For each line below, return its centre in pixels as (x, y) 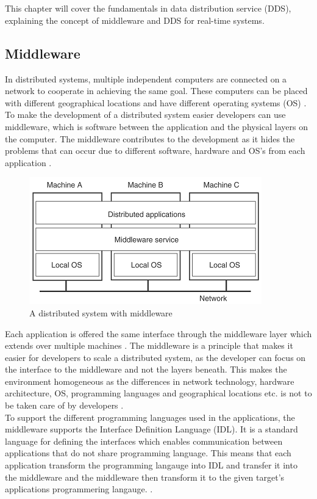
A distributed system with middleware (101, 312)
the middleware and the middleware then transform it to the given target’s (145, 477)
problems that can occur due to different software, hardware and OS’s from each (155, 151)
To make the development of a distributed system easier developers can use (145, 115)
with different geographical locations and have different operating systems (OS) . (156, 102)
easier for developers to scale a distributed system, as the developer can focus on (155, 357)
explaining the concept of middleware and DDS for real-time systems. (135, 20)
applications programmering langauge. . (79, 489)
